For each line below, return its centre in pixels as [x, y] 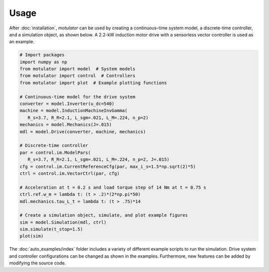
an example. [22, 42]
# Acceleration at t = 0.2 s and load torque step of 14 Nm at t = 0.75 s [113, 187]
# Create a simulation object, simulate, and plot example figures [104, 215]
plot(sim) [32, 236]
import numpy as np [43, 62]
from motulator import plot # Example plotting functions [93, 83]
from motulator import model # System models [77, 69]
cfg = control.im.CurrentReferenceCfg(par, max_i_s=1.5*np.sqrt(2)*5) [108, 166]
